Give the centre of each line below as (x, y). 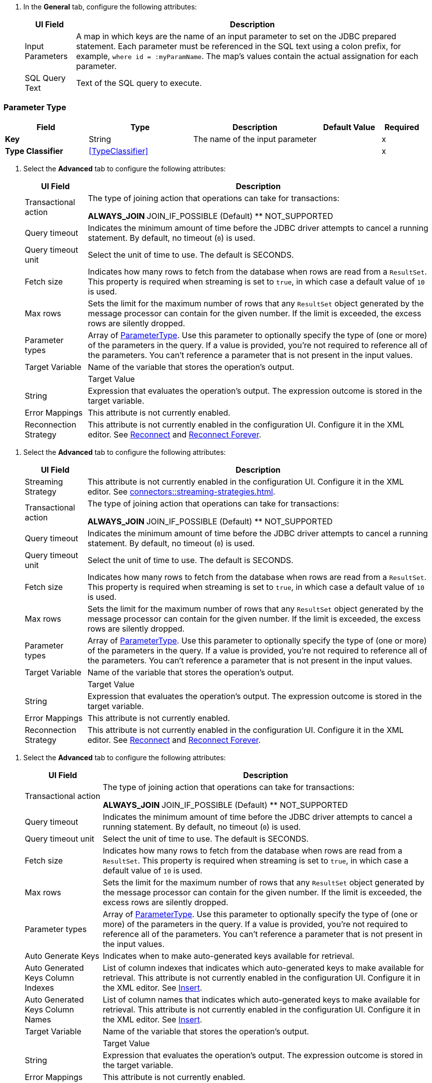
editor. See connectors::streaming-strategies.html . (181, 491)
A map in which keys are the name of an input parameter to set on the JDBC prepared (236, 36)
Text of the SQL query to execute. (139, 83)
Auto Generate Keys (62, 956)
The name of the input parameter (255, 139)
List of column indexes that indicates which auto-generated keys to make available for (263, 968)
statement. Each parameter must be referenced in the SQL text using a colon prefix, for (239, 46)
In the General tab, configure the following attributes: (110, 7)
